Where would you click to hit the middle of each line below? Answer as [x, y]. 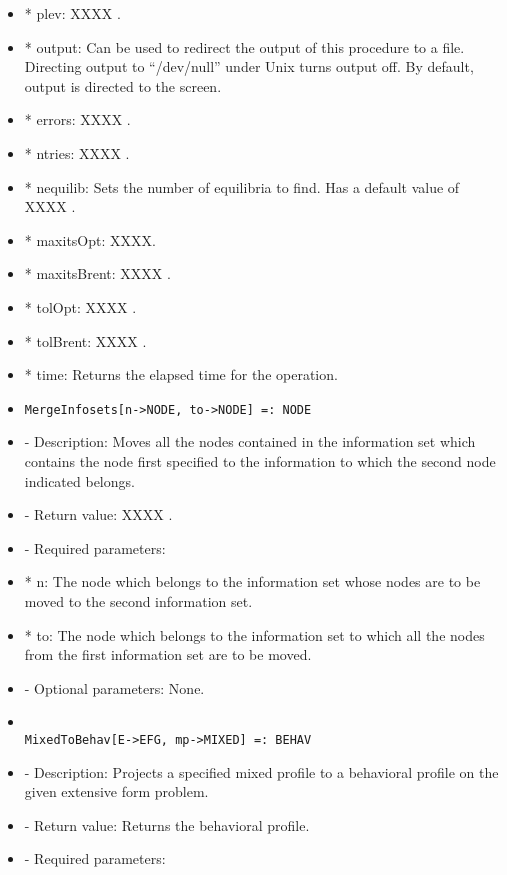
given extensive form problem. [116, 791]
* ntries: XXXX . [77, 152]
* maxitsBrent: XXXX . [97, 273]
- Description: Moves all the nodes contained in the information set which [250, 441]
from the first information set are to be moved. [168, 654]
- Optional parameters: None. [114, 687]
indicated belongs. [79, 480]
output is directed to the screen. [123, 85]
